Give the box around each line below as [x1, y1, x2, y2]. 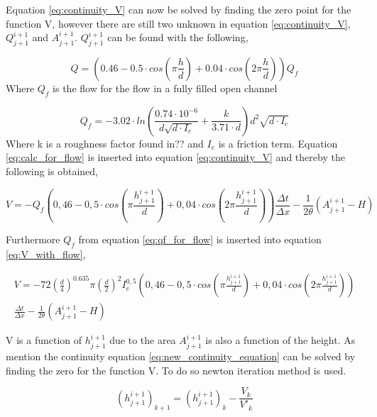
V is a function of [6, 333, 82, 347]
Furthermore [6, 232, 60, 247]
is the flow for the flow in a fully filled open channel [53, 80, 278, 95]
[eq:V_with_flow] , [6, 246, 86, 261]
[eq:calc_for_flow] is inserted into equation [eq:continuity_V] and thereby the [6, 150, 345, 165]
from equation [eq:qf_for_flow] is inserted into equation [78, 232, 322, 247]
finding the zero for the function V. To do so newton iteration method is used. [6, 362, 346, 377]
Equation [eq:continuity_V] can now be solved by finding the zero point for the [6, 2, 351, 16]
